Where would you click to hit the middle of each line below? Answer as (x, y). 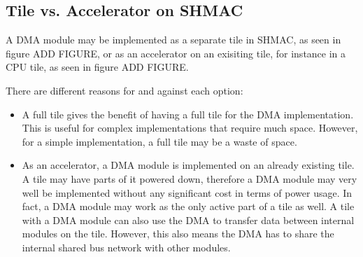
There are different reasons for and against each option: (124, 90)
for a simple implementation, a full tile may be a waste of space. (159, 141)
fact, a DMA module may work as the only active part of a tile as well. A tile (188, 206)
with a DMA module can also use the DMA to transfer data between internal (188, 220)
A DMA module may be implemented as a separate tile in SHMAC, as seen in (173, 40)
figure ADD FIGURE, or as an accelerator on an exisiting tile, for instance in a (176, 53)
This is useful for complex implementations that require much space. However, (190, 128)
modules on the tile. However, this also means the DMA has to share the (178, 234)
